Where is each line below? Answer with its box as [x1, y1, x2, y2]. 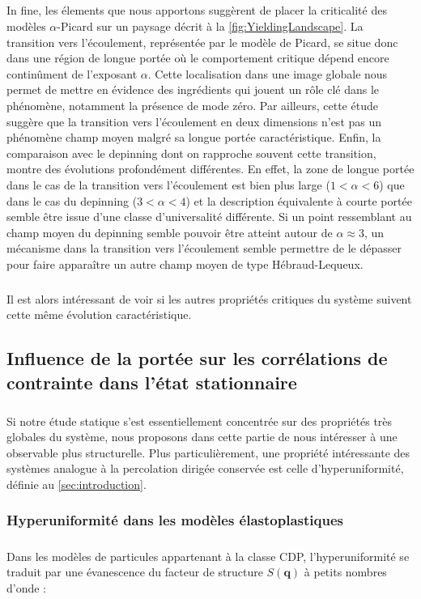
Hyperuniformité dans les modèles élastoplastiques [6, 510, 343, 530]
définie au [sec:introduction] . [6, 475, 147, 492]
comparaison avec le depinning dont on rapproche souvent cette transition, [6, 144, 376, 161]
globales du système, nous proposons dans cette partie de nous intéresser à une [6, 428, 398, 445]
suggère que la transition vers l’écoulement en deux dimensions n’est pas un [6, 113, 382, 130]
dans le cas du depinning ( [6, 192, 138, 209]
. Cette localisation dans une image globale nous [147, 65, 388, 82]
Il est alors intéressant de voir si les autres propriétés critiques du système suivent [6, 290, 412, 307]
